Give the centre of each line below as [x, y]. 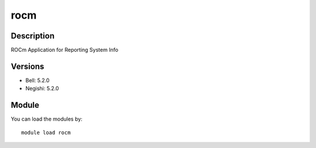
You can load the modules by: [47, 119]
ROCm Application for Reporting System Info [65, 50]
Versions [28, 66]
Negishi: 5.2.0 [42, 89]
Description [33, 36]
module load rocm [46, 132]
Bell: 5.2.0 [37, 80]
